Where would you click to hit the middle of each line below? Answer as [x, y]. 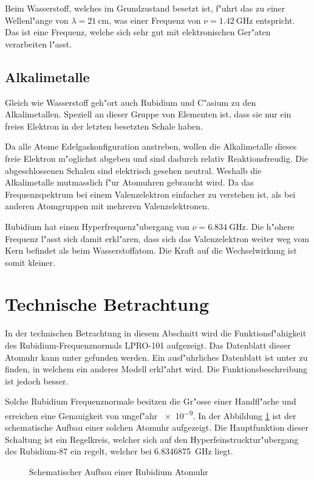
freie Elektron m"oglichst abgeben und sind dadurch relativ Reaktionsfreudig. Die [157, 158]
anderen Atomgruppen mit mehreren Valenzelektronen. [107, 206]
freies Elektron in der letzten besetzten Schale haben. [104, 126]
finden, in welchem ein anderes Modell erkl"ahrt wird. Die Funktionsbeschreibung [156, 369]
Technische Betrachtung [107, 304]
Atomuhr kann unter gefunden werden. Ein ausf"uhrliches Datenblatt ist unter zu [156, 357]
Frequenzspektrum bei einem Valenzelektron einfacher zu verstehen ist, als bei [150, 194]
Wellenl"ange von [37, 20]
